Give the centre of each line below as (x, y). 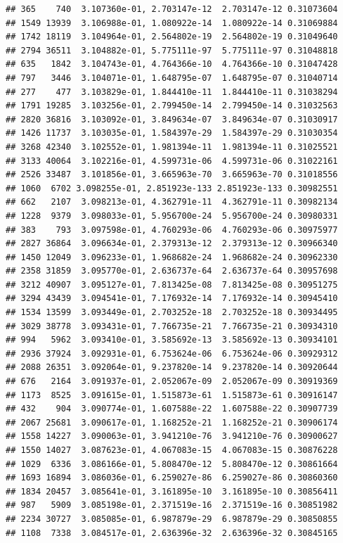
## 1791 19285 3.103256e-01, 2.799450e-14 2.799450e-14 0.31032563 (172, 106)
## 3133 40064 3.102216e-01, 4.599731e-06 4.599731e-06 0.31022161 (172, 161)
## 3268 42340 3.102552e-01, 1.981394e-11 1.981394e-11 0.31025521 (172, 147)
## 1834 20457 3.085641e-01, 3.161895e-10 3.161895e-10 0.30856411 (172, 491)
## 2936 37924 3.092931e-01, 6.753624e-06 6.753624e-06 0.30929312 (172, 353)
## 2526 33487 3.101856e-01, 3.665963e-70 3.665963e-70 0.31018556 (172, 175)
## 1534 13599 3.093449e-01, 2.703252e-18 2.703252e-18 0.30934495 (172, 313)
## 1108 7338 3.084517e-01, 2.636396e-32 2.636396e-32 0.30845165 (172, 533)
